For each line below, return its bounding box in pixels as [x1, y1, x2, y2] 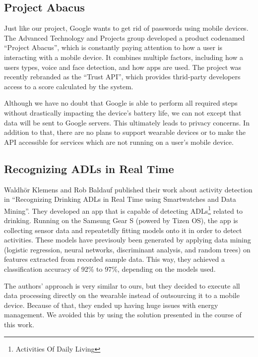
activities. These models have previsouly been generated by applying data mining [4, 235, 251, 245]
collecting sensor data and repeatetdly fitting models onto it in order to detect [4, 225, 242, 235]
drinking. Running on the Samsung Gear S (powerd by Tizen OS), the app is [4, 215, 238, 225]
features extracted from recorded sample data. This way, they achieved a [4, 254, 225, 264]
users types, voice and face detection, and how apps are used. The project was [4, 61, 242, 72]
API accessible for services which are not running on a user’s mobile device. [4, 136, 234, 147]
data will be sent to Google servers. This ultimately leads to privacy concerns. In [4, 117, 250, 127]
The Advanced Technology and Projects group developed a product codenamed [4, 32, 245, 43]
